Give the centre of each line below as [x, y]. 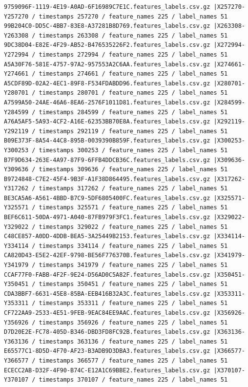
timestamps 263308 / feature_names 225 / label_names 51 [133, 35]
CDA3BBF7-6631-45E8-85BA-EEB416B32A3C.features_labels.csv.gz [107, 294]
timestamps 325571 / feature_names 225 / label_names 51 [133, 208]
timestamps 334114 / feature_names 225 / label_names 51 [133, 246]
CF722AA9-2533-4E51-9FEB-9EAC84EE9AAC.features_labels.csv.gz [107, 313]
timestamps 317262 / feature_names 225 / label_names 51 [133, 189]
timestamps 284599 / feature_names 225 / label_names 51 [133, 112]
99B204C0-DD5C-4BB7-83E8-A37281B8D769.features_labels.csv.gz [107, 26]
